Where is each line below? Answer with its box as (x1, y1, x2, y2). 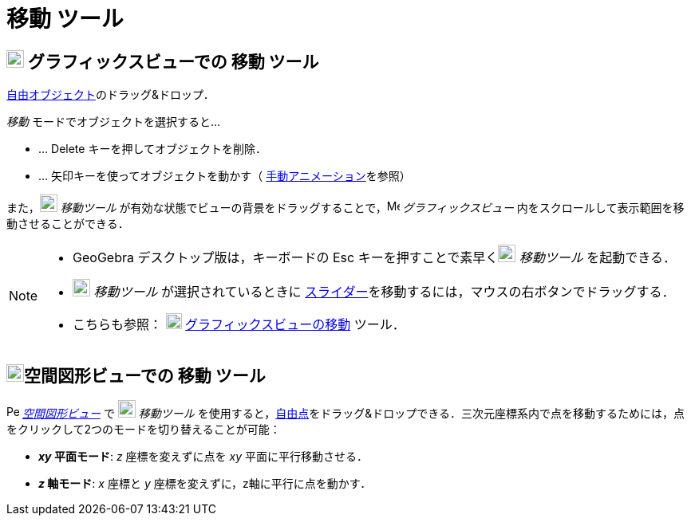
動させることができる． (6, 217, 129, 231)
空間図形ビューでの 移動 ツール (24, 365, 266, 386)
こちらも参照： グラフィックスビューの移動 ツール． (73, 316, 405, 333)
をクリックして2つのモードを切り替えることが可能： (6, 422, 281, 437)
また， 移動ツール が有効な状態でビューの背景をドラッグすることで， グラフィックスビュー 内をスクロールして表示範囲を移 (6, 201, 685, 215)
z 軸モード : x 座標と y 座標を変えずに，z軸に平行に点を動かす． (38, 477, 372, 491)
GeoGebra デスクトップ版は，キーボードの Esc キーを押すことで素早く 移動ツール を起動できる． (73, 249, 676, 266)
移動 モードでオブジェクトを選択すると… (6, 115, 221, 129)
